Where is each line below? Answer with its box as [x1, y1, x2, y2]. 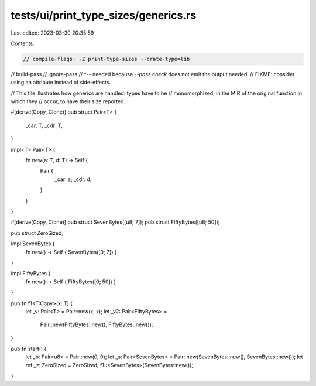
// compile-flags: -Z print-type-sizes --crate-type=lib [23, 56, 190, 62]
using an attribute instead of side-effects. [11, 79, 111, 86]
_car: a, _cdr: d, [54, 176, 92, 183]
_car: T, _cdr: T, [25, 122, 63, 129]
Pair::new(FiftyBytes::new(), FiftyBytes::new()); [40, 321, 153, 328]
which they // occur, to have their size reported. [11, 98, 126, 105]
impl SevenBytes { [11, 240, 55, 247]
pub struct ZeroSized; [11, 229, 64, 237]
